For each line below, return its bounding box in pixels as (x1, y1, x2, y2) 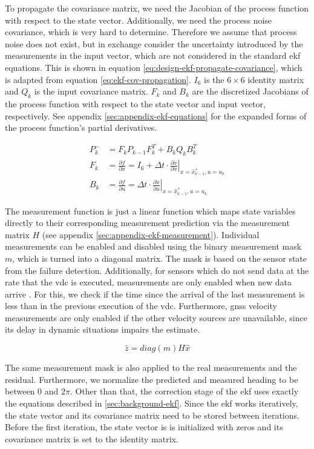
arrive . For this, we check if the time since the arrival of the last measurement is (5, 287, 305, 300)
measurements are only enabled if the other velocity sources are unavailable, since (5, 311, 307, 324)
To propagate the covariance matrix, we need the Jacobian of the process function (5, 2, 309, 14)
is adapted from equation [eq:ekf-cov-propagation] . (5, 73, 191, 85)
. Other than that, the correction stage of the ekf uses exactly (70, 385, 299, 397)
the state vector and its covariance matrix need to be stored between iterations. (5, 408, 299, 421)
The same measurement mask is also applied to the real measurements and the (5, 361, 297, 374)
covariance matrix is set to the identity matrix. (5, 432, 178, 445)
